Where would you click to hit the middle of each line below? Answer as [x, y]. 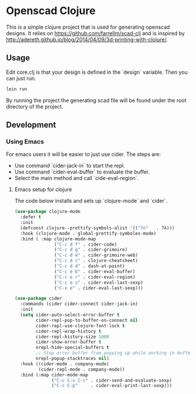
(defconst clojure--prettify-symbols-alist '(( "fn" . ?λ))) [97, 228]
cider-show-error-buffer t [69, 342]
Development [31, 125]
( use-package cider [38, 298]
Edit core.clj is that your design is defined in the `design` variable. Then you [97, 72]
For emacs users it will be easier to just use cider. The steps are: [83, 154]
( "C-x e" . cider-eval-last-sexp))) [99, 288]
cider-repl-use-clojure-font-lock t [80, 326]
